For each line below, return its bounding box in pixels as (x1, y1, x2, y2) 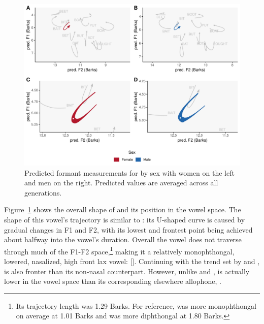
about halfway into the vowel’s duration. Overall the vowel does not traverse (4, 234, 242, 245)
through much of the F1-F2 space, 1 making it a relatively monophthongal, (4, 244, 235, 256)
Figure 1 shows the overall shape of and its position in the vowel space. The (4, 204, 241, 215)
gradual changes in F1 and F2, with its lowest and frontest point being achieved (4, 224, 253, 235)
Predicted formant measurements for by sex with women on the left (24, 167, 235, 178)
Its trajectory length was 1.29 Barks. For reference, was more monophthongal (16, 300, 256, 311)
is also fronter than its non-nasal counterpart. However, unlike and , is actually (4, 266, 250, 276)
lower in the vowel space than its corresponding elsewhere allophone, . (4, 276, 221, 286)
